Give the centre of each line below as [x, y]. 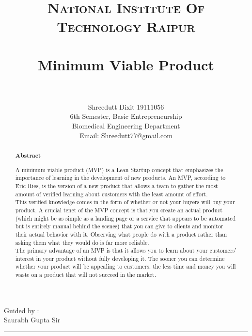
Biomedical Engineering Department [126, 126]
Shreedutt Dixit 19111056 [126, 106]
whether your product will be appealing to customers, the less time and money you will [126, 266]
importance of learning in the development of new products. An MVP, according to [120, 178]
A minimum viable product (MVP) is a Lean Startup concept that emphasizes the [119, 169]
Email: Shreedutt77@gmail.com [126, 135]
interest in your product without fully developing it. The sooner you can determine [120, 258]
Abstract [28, 156]
